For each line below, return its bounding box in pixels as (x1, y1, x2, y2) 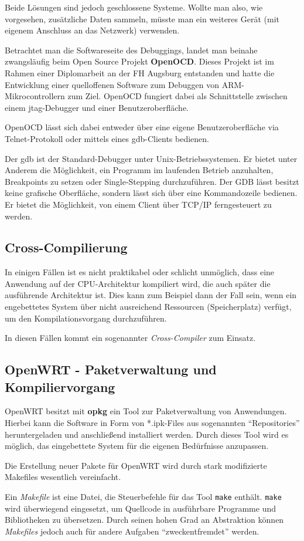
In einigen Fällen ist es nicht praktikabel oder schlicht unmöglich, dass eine (5, 266, 275, 278)
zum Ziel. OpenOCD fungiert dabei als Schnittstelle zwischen (67, 90, 288, 102)
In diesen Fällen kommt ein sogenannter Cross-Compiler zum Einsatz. (5, 332, 256, 344)
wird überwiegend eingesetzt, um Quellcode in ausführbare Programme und (5, 502, 276, 514)
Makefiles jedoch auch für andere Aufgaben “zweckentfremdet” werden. (5, 525, 259, 537)
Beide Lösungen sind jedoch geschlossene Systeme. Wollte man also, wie (5, 1, 263, 13)
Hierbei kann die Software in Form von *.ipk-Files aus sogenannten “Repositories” (5, 417, 300, 429)
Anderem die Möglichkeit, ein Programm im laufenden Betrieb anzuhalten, (5, 164, 274, 176)
